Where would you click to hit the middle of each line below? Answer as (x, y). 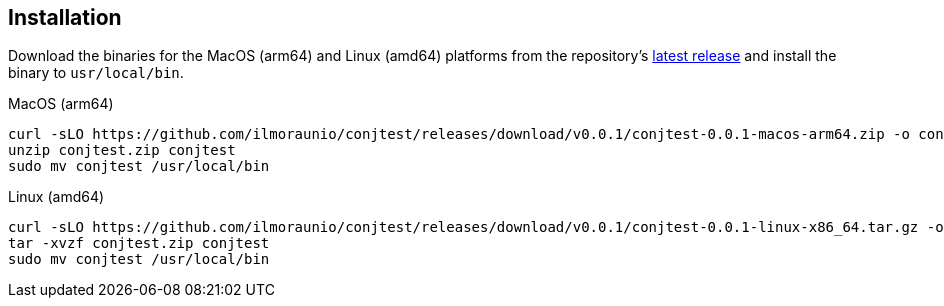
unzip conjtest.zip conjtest (122, 150)
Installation (65, 17)
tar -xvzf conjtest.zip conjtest (139, 243)
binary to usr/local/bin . (96, 73)
